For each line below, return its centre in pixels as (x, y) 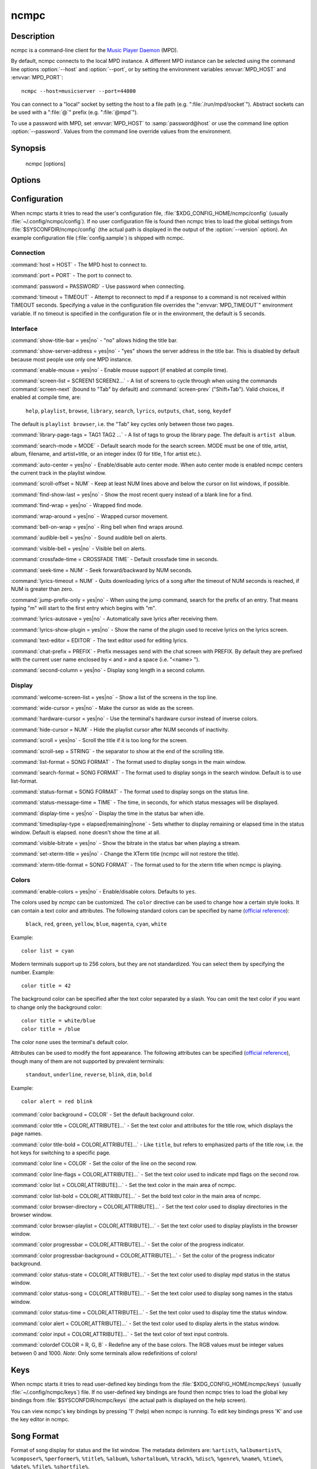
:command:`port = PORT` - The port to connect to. (72, 276)
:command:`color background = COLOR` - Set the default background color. (103, 1115)
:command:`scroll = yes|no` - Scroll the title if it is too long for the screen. (99, 740)
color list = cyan (48, 951)
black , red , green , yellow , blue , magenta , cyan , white (96, 924)
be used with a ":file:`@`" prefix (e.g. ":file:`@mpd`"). (75, 112)
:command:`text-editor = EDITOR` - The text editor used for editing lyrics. (99, 640)
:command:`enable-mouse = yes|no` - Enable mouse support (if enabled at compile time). (119, 370)
